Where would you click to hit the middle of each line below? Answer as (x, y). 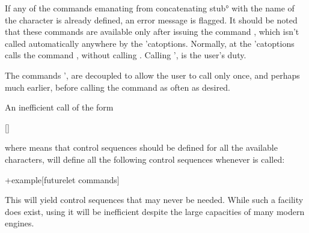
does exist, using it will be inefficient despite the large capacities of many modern (155, 211)
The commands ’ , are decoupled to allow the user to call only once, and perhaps (152, 75)
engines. (20, 223)
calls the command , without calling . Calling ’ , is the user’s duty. (126, 55)
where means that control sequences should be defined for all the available (141, 147)
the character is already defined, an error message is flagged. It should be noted (151, 20)
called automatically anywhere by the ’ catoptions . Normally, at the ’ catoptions (150, 43)
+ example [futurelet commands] (62, 179)
